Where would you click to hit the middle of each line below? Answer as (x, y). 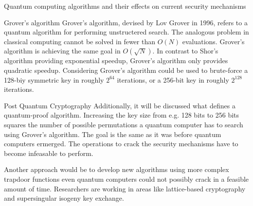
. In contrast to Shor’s (185, 51)
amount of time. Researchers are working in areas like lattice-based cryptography (125, 188)
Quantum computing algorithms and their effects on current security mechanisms (125, 6)
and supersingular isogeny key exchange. (64, 198)
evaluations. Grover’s (213, 41)
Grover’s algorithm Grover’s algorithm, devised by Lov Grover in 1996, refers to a (126, 22)
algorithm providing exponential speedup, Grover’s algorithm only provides (116, 60)
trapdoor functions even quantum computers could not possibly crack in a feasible (126, 179)
